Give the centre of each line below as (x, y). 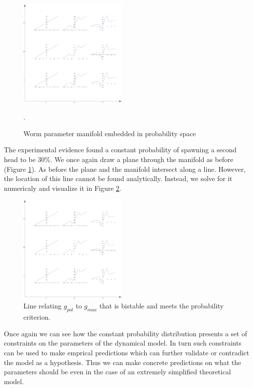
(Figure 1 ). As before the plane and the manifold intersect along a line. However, (125, 169)
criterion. (37, 317)
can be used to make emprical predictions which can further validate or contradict (127, 352)
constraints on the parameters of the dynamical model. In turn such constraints (123, 343)
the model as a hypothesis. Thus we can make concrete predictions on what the (123, 362)
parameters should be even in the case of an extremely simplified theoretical (117, 372)
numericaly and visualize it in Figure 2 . (63, 188)
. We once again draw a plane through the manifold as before (142, 159)
